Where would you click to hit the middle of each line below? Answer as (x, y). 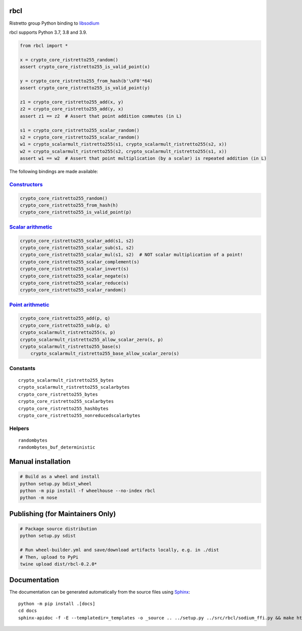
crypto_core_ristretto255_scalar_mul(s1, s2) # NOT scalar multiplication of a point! (131, 255)
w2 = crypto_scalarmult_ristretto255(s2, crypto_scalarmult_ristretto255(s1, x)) (124, 151)
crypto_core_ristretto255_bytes (58, 394)
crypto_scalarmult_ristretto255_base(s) (70, 347)
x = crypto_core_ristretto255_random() (69, 60)
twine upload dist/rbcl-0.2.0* (59, 564)
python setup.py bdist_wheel (56, 484)
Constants (22, 368)
